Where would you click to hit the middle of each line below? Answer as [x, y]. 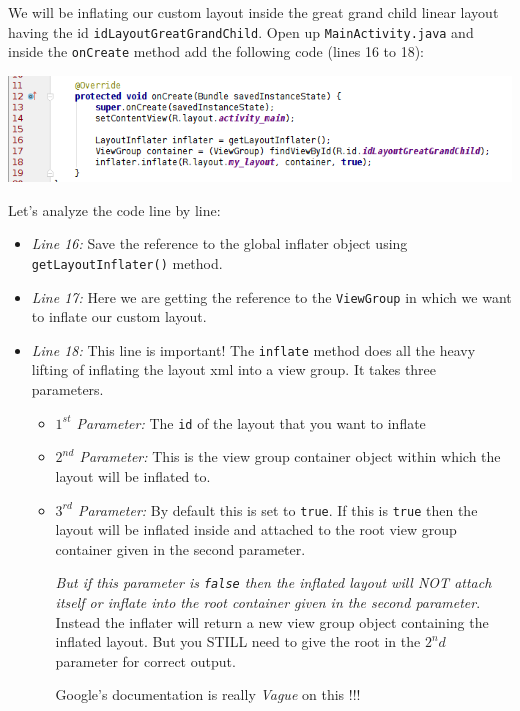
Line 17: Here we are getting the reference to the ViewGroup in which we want [271, 296]
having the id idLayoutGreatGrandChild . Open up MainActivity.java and [241, 31]
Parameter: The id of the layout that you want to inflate [251, 422]
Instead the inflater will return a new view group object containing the [272, 621]
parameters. [67, 389]
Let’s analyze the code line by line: [114, 209]
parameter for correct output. [145, 660]
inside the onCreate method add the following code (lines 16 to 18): [216, 51]
